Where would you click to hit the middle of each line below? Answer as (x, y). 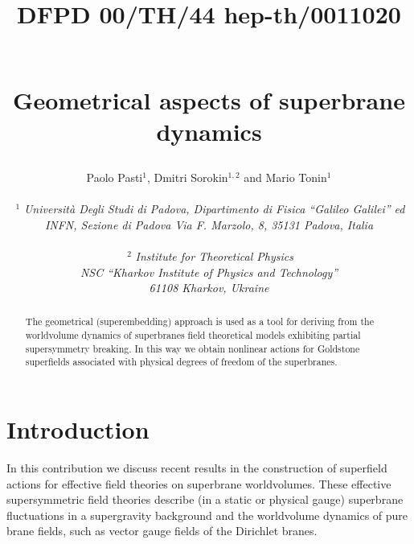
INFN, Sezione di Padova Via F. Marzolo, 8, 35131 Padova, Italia (209, 224)
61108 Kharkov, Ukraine (209, 288)
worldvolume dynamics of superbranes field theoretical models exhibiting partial (193, 335)
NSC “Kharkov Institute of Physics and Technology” (209, 272)
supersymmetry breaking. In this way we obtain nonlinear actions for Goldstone (193, 348)
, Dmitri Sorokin (187, 177)
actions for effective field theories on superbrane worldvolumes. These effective (199, 483)
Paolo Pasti (115, 177)
